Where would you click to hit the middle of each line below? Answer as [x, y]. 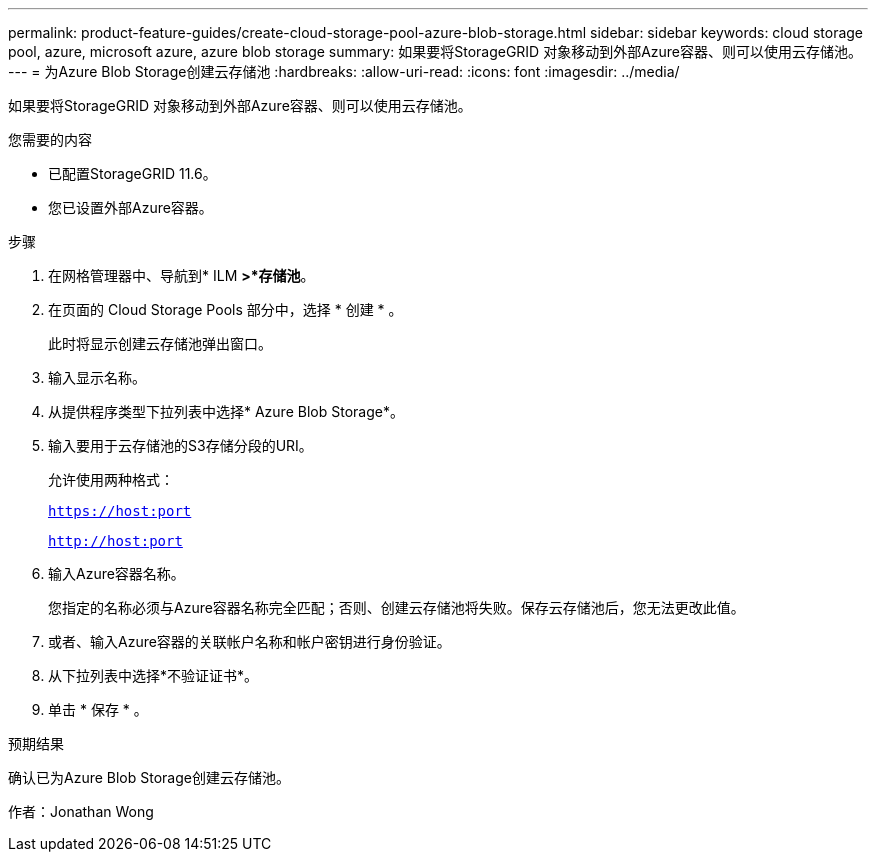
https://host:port [120, 511]
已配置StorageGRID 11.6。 [132, 173]
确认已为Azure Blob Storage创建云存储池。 [149, 777]
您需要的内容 [50, 139]
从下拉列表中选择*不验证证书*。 [153, 675]
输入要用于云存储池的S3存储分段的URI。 [180, 445]
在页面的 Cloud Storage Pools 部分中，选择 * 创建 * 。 [225, 309]
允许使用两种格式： [111, 479]
